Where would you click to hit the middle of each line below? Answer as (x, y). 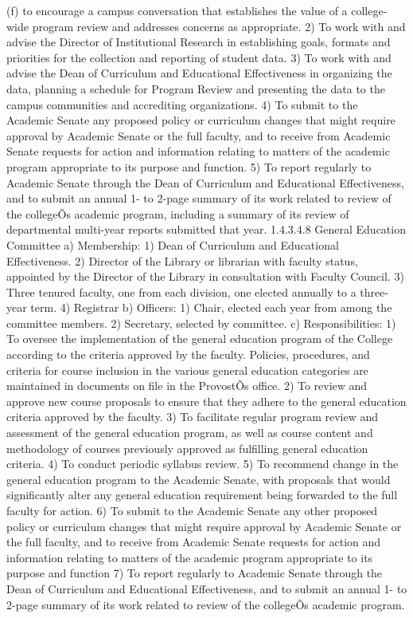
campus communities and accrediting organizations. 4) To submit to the (182, 104)
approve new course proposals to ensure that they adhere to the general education (206, 401)
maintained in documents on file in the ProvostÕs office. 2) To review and (187, 386)
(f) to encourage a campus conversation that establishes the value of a (177, 10)
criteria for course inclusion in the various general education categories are (187, 370)
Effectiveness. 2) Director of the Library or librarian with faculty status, (182, 260)
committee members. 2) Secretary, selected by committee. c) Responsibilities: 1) (201, 323)
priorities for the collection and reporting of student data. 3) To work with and (199, 57)
